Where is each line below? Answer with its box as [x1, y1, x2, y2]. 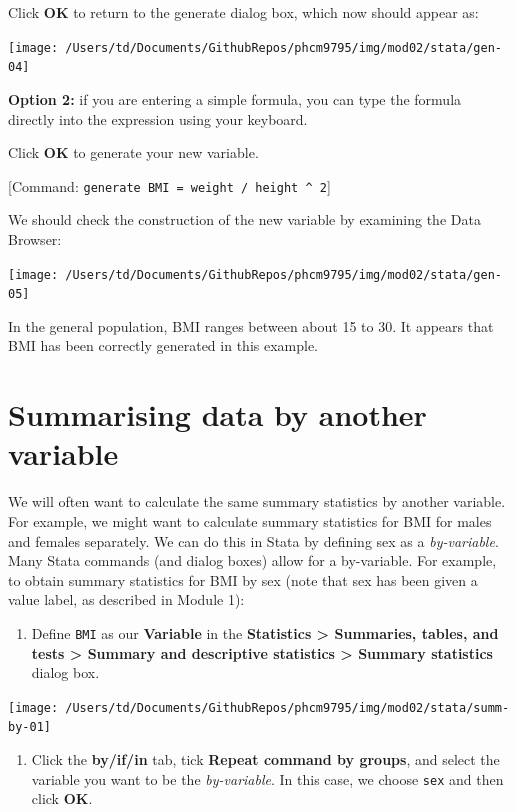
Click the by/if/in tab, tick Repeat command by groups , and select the [31, 749, 500, 770]
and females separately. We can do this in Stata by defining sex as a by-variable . [8, 530, 499, 551]
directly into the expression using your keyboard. [8, 108, 308, 129]
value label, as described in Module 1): [8, 589, 245, 610]
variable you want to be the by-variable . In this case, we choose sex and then [31, 768, 504, 789]
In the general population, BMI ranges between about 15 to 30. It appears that [8, 315, 494, 336]
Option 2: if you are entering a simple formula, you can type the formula [8, 88, 462, 109]
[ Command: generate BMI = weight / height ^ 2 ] [8, 175, 331, 196]
